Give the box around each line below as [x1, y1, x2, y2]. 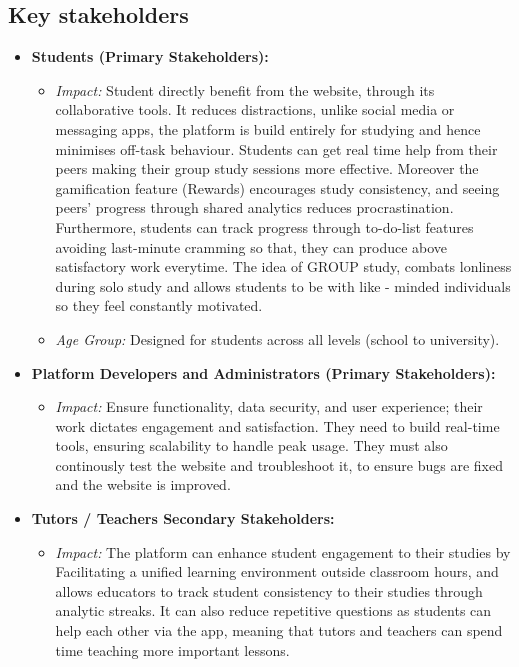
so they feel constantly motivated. [55, 295, 263, 316]
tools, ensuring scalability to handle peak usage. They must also [55, 435, 448, 456]
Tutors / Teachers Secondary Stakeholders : [31, 508, 335, 529]
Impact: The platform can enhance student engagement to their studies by [55, 541, 511, 562]
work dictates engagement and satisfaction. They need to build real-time [55, 415, 500, 436]
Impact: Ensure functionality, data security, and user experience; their [55, 396, 483, 417]
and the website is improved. [55, 474, 231, 495]
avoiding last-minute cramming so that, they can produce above [55, 236, 448, 257]
